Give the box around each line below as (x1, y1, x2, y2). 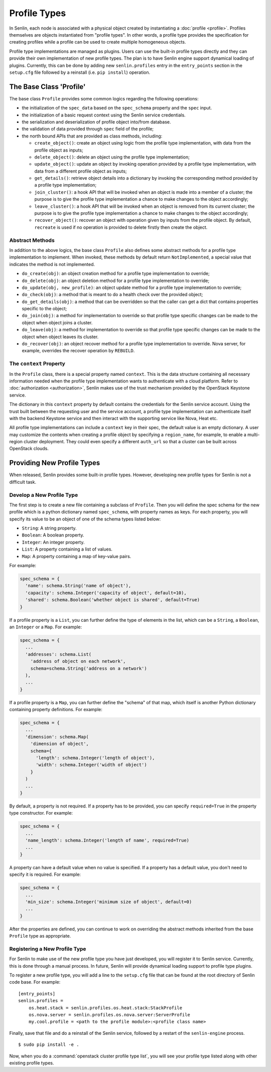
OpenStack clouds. (9, 446, 49, 452)
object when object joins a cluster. (22, 319, 93, 326)
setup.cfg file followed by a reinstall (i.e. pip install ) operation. (9, 69, 151, 75)
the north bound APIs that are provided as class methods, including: (22, 133, 163, 139)
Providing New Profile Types (9, 459, 100, 467)
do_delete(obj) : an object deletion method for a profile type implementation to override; (22, 278, 210, 284)
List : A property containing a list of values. (22, 546, 113, 552)
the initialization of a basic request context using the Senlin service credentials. (22, 112, 186, 118)
